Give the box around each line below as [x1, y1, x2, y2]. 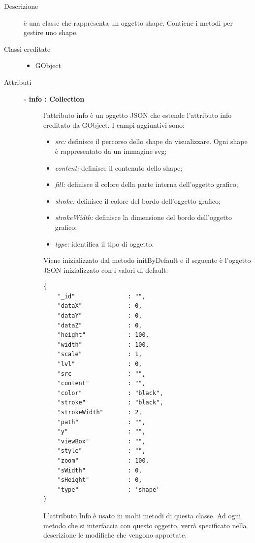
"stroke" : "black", [57, 399, 163, 406]
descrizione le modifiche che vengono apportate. [43, 530, 187, 540]
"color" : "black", [57, 389, 163, 397]
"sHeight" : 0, [57, 476, 142, 484]
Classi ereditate [4, 43, 51, 54]
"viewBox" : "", [57, 437, 146, 445]
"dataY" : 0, [57, 312, 142, 320]
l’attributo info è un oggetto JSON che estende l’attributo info [43, 110, 232, 120]
